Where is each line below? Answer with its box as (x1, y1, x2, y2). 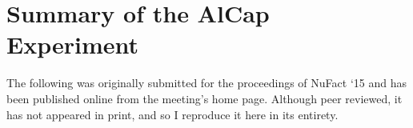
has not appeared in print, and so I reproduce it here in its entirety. (6, 106, 339, 122)
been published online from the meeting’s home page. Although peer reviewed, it (6, 90, 403, 106)
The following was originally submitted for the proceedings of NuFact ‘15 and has (6, 74, 407, 91)
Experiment (6, 28, 139, 61)
